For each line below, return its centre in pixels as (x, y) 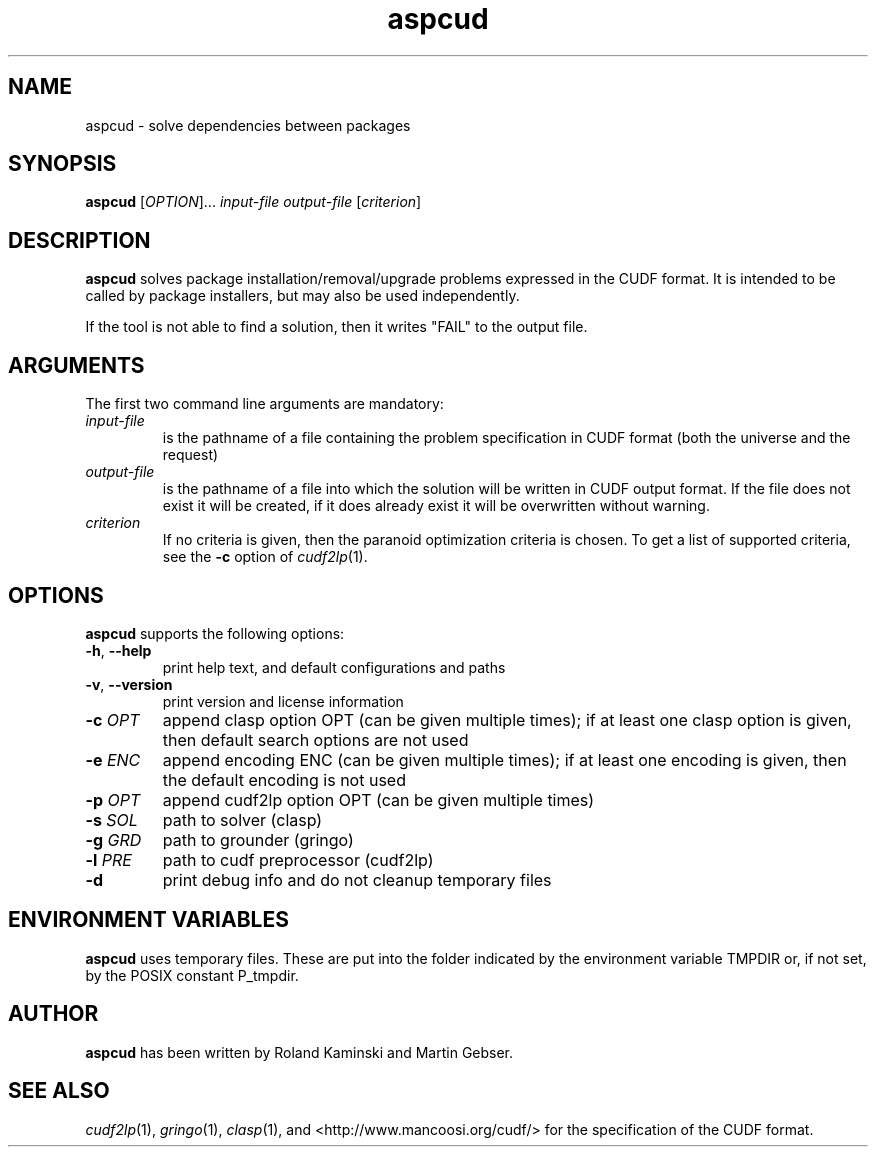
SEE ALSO (59, 1091)
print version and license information (283, 701)
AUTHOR (53, 1014)
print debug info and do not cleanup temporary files (357, 879)
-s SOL (111, 819)
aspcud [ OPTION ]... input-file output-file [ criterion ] (253, 202)
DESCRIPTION (79, 240)
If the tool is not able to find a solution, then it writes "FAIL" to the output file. (336, 327)
